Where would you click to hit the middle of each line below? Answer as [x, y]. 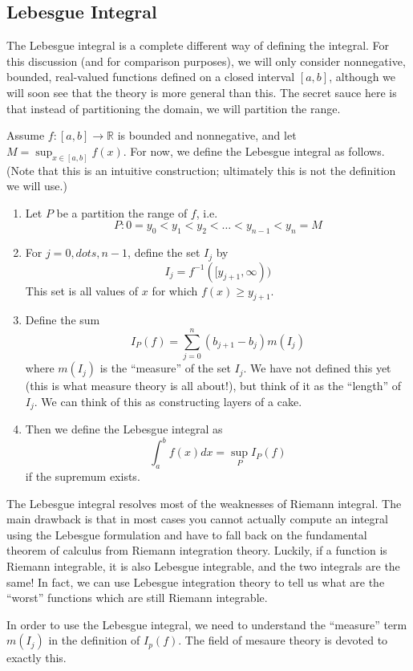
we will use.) [37, 186]
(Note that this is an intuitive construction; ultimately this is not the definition [201, 170]
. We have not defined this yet [317, 368]
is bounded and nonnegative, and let [207, 135]
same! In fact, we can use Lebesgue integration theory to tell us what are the [196, 582]
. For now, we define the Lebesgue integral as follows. [254, 150]
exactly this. [36, 658]
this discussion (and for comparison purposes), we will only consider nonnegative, [206, 61]
